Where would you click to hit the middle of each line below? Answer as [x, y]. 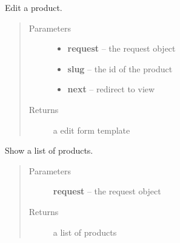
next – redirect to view [111, 89]
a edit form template [92, 130]
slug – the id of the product [120, 68]
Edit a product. [34, 7]
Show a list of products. [49, 150]
